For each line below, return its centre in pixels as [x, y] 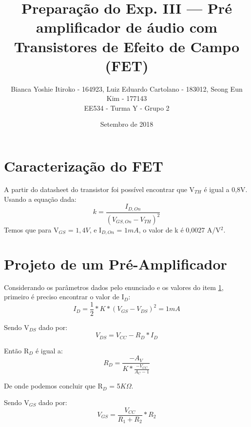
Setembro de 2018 [127, 124]
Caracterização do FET [84, 166]
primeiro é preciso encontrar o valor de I [64, 297]
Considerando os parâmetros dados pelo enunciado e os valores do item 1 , [114, 287]
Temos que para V [31, 230]
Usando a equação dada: [40, 199]
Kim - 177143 [127, 98]
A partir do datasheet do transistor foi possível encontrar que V [99, 189]
